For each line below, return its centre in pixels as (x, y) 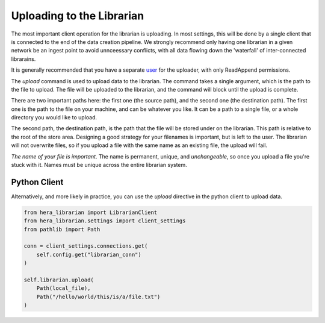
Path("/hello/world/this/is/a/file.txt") (98, 296)
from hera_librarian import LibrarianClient (91, 212)
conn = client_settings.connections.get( (86, 246)
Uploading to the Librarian (78, 16)
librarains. (23, 59)
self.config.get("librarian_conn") (89, 254)
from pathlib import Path (62, 229)
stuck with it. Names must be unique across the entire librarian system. (99, 165)
